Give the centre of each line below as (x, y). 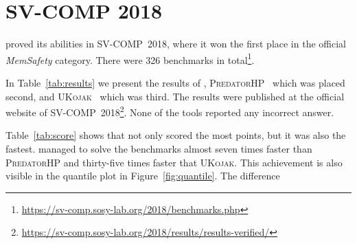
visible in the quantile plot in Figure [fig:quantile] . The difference (143, 176)
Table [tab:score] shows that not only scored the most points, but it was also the (176, 135)
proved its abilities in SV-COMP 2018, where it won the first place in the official (176, 44)
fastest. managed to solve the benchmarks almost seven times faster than (159, 148)
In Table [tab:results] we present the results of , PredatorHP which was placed (175, 82)
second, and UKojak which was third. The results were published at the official (175, 96)
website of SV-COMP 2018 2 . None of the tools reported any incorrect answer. (170, 111)
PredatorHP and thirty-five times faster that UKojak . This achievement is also (174, 162)
